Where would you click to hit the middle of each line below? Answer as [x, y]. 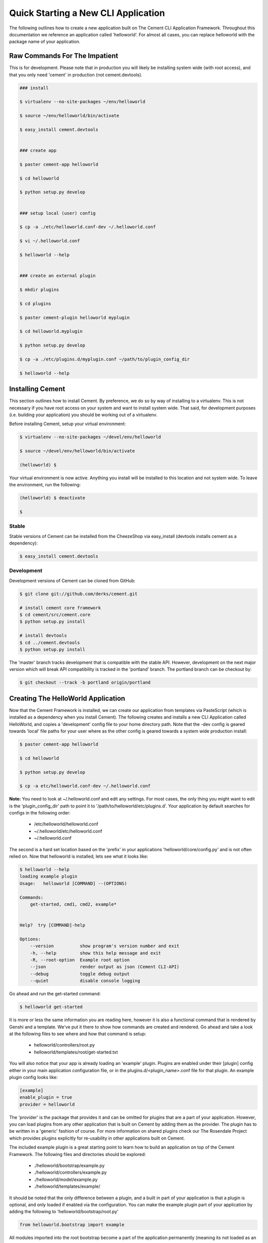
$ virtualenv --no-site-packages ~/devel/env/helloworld [90, 437]
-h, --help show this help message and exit [96, 953]
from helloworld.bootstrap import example [72, 1225]
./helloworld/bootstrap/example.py [69, 1165]
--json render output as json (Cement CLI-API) [105, 967]
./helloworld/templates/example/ [67, 1186]
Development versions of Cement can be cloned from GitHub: [72, 580]
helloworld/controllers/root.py [65, 1045]
